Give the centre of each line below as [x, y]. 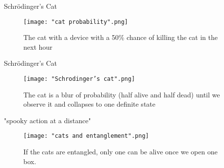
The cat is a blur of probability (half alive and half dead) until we [122, 94]
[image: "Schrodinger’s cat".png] [79, 79]
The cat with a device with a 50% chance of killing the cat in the [121, 37]
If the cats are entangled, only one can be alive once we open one [121, 152]
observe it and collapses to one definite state [89, 104]
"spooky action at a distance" [47, 120]
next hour [38, 47]
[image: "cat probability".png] [76, 22]
